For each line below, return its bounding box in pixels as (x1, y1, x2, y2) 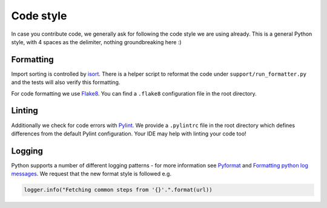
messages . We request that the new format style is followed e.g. (11, 170, 172, 178)
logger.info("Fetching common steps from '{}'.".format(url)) (24, 186, 213, 193)
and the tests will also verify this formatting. (11, 79, 121, 86)
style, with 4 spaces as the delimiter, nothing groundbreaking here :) (11, 38, 182, 45)
